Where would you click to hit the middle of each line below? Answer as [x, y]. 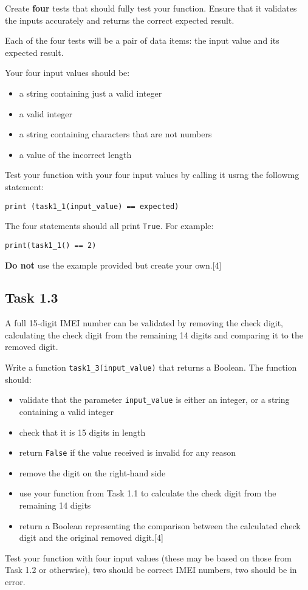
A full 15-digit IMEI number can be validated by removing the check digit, [144, 323]
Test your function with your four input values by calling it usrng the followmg [152, 175]
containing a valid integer [67, 411]
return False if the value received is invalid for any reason [128, 452]
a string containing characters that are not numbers [115, 134]
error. [15, 581]
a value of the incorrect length [75, 154]
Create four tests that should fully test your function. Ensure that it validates [151, 8]
